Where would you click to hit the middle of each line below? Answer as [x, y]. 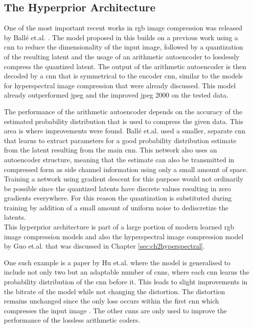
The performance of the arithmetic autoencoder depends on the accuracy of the [123, 111]
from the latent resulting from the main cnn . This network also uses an [111, 150]
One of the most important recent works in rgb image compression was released [123, 28]
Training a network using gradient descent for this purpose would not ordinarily [124, 179]
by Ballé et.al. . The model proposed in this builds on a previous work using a [121, 37]
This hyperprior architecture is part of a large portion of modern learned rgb [119, 227]
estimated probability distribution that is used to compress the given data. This [124, 121]
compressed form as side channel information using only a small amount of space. [126, 169]
